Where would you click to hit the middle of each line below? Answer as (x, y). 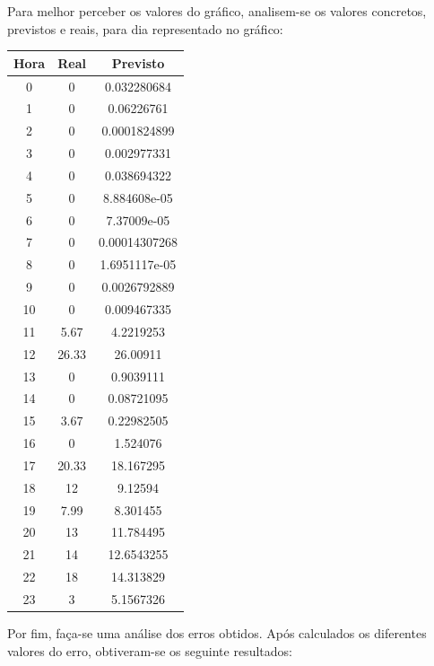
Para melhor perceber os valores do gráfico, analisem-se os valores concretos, (217, 11)
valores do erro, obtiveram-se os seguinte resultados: (150, 650)
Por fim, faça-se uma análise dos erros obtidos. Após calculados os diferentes (217, 633)
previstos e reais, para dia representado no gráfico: (145, 28)
